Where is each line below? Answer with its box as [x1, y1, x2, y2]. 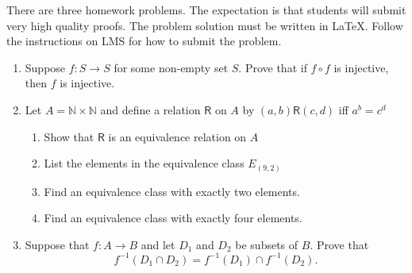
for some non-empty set [114, 59, 229, 75]
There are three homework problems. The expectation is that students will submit [6, 2, 406, 17]
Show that [44, 128, 94, 144]
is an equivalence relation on [108, 128, 247, 144]
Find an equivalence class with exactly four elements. [44, 210, 302, 226]
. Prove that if [238, 59, 307, 75]
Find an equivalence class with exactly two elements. [44, 183, 300, 199]
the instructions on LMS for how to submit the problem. [6, 33, 282, 49]
